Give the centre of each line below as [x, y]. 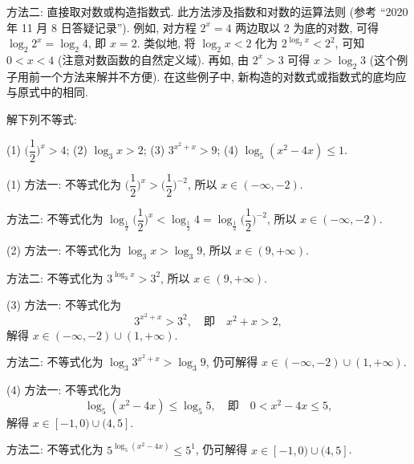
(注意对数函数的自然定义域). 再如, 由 [153, 59]
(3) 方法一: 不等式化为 [64, 305]
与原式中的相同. [47, 92]
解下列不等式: [42, 118]
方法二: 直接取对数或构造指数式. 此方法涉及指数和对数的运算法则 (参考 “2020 [207, 11]
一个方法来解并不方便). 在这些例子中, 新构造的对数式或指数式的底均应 [223, 76]
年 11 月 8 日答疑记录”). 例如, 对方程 [101, 27]
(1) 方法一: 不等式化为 [64, 184]
